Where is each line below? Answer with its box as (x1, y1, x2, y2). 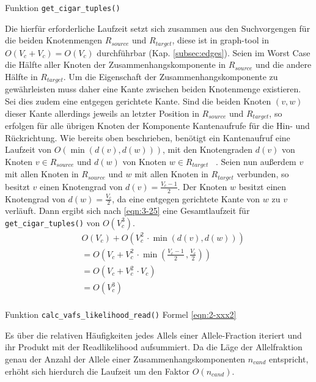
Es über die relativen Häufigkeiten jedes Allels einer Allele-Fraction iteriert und (5, 328, 302, 341)
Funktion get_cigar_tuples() (5, 1, 120, 13)
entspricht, (269, 352, 309, 365)
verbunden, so (237, 167, 289, 180)
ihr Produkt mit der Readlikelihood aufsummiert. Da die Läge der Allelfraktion (5, 340, 303, 353)
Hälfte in (5, 70, 38, 83)
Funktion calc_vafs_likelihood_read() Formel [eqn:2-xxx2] (5, 308, 237, 321)
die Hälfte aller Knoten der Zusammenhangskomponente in (5, 58, 226, 71)
